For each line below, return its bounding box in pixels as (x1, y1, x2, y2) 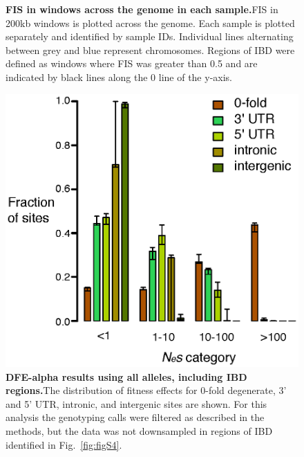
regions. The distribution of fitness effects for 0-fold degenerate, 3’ (6, 383, 287, 397)
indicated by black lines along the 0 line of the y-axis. (6, 69, 232, 84)
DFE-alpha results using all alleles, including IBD (6, 369, 247, 384)
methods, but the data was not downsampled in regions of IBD (6, 423, 273, 438)
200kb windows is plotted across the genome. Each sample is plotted (6, 15, 295, 30)
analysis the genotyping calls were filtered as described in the (6, 410, 265, 424)
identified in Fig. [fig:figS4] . (6, 437, 122, 451)
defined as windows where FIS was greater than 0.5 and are (6, 56, 258, 71)
